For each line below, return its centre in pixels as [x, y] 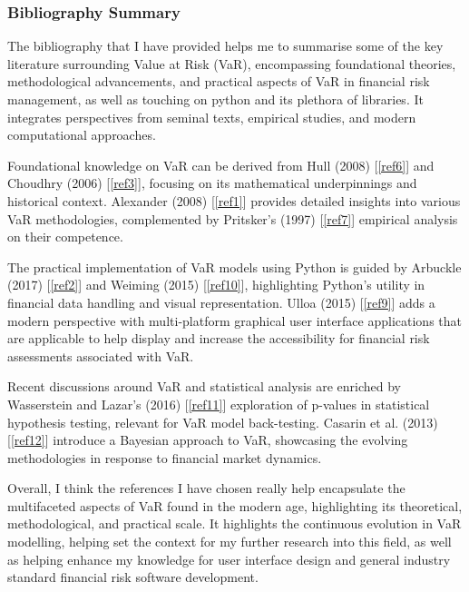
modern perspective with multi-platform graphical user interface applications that [235, 320]
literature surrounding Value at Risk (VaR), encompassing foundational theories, [232, 63]
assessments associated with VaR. [101, 355]
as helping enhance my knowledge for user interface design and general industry [229, 559]
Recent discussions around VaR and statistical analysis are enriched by [204, 386]
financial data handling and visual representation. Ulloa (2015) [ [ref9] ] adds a [221, 302]
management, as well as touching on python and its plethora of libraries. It [215, 99]
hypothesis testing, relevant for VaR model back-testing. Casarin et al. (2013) [223, 422]
